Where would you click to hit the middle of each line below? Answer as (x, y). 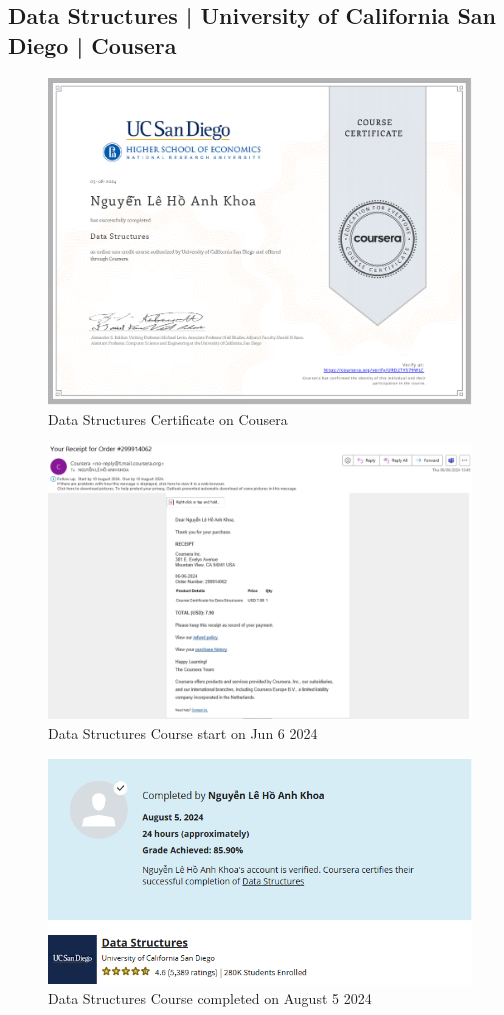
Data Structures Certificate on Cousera (168, 418)
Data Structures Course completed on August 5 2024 (210, 998)
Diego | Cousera (92, 44)
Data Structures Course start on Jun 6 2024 (183, 732)
